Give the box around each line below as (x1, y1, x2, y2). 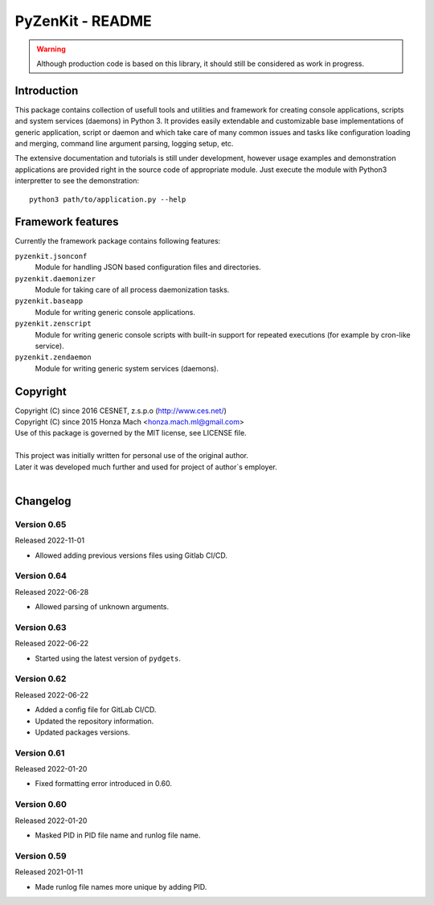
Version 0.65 (14, 518, 67, 530)
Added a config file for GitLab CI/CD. (35, 705, 157, 715)
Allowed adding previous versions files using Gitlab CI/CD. (35, 551, 228, 560)
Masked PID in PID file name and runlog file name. (35, 830, 201, 840)
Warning (36, 44, 66, 54)
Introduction (14, 84, 79, 97)
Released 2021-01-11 (14, 867, 84, 877)
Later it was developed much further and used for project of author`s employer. (14, 462, 277, 472)
